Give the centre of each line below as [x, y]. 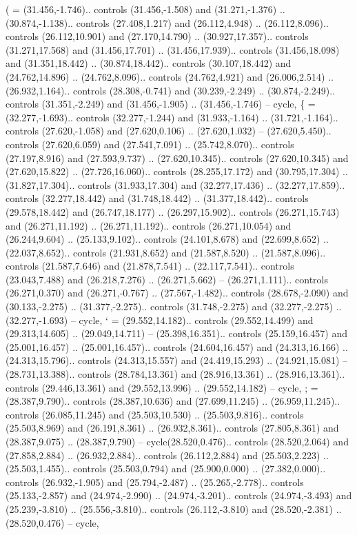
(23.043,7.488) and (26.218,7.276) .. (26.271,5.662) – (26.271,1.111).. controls [167, 279]
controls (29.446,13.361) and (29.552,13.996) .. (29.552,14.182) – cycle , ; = [162, 387]
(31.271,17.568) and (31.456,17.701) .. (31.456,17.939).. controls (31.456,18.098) [173, 49]
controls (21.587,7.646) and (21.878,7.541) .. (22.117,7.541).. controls [150, 266]
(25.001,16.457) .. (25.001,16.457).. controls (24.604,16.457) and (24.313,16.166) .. [177, 346]
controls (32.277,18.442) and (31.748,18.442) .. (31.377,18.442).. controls [157, 198]
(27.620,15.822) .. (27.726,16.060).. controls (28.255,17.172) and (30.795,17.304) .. [177, 171]
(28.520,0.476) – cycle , [52, 522]
